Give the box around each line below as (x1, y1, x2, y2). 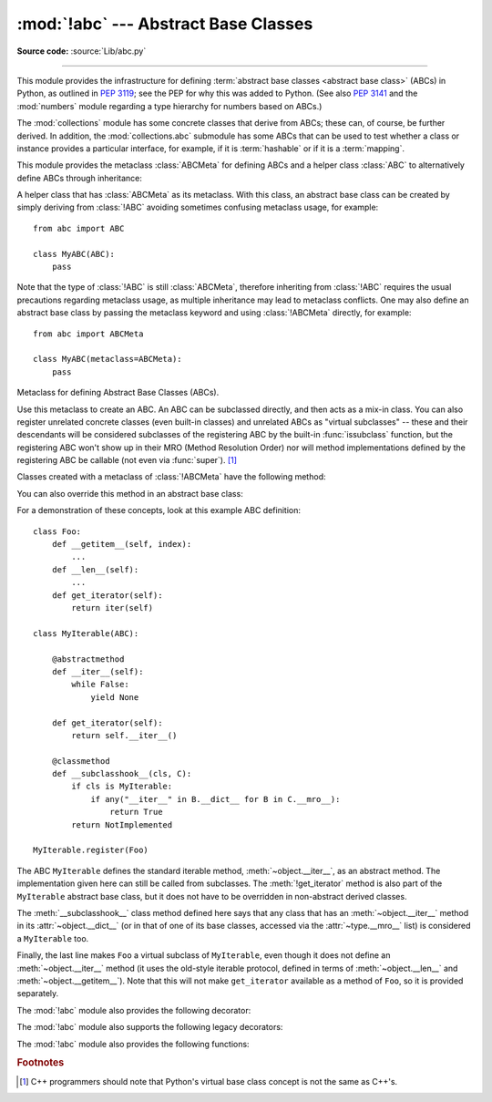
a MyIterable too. (16, 932, 89, 943)
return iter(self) (71, 602, 154, 613)
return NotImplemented (71, 819, 173, 829)
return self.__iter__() (71, 730, 178, 740)
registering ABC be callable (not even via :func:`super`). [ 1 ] (16, 455, 237, 466)
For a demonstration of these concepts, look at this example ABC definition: (16, 505, 301, 516)
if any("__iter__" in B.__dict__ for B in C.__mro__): (90, 794, 341, 804)
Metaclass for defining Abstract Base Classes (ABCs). (16, 387, 220, 398)
